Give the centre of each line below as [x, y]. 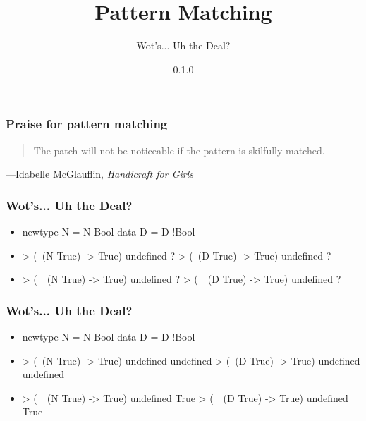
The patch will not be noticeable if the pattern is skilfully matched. [179, 150]
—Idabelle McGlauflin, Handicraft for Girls [99, 174]
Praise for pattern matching [87, 124]
